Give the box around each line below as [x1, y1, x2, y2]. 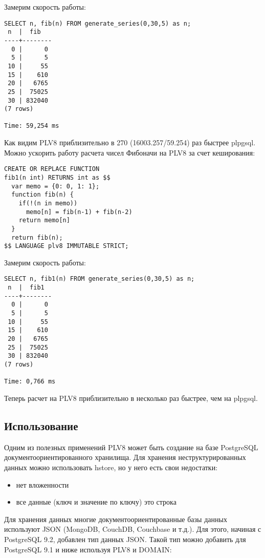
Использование [4, 417, 78, 433]
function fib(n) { [11, 191, 74, 199]
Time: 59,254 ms [4, 122, 59, 130]
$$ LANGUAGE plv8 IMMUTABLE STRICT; [4, 242, 129, 250]
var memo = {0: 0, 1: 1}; [11, 182, 100, 190]
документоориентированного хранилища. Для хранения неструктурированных [4, 452, 246, 463]
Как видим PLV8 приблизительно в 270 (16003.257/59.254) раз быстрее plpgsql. [4, 137, 256, 148]
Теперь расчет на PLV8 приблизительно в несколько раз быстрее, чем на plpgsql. [4, 393, 258, 403]
